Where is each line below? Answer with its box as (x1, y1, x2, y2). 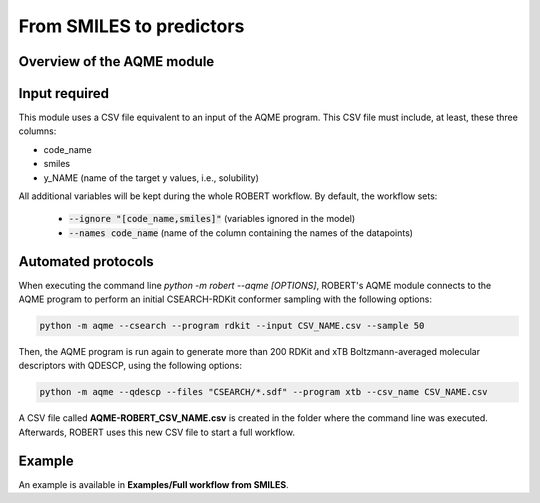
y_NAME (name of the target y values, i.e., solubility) (43, 171, 259, 184)
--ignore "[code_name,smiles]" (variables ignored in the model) (68, 213, 356, 225)
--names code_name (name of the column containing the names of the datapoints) (68, 226, 414, 239)
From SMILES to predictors (18, 15, 245, 37)
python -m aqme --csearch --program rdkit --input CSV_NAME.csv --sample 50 (39, 320, 425, 332)
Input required (18, 85, 110, 102)
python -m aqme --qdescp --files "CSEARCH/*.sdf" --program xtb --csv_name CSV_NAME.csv (39, 386, 489, 398)
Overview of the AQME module (18, 53, 215, 70)
